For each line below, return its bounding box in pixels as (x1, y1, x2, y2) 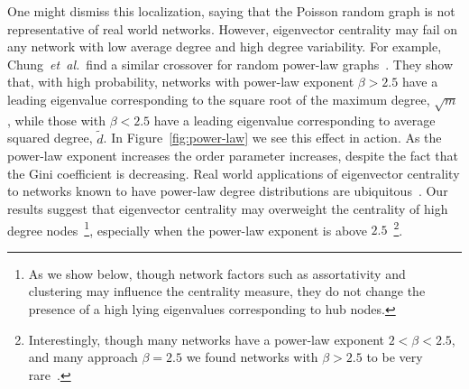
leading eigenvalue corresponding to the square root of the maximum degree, (7, 89, 430, 108)
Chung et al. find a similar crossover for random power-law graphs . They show (7, 54, 454, 73)
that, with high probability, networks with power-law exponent (7, 72, 354, 91)
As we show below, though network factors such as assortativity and (28, 264, 406, 282)
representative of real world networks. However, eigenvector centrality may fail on (7, 19, 457, 38)
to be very (366, 347, 423, 366)
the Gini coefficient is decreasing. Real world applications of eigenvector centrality (7, 163, 460, 182)
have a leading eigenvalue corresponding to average (153, 110, 436, 129)
